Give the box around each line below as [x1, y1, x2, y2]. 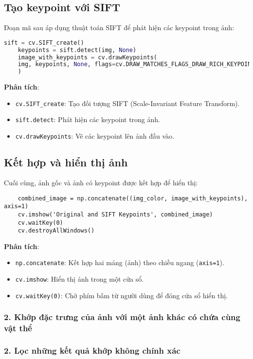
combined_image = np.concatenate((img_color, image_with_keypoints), [18, 195, 248, 202]
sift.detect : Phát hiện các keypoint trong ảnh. [15, 114, 160, 125]
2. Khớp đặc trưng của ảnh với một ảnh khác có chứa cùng [4, 311, 240, 323]
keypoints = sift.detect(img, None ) [18, 46, 137, 54]
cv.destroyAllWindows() [18, 227, 95, 234]
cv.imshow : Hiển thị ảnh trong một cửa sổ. [15, 274, 144, 284]
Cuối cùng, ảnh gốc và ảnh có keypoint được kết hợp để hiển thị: [4, 177, 198, 187]
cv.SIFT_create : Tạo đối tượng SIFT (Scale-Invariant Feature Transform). [15, 98, 240, 108]
